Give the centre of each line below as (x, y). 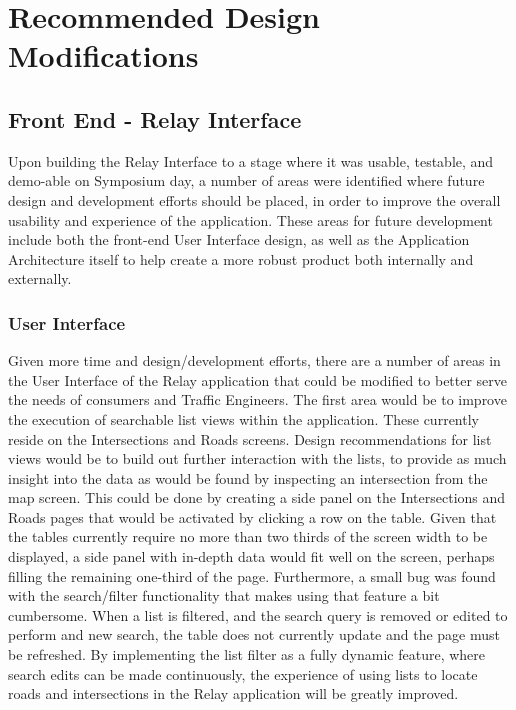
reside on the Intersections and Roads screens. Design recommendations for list (250, 438)
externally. (40, 278)
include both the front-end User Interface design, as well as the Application (239, 239)
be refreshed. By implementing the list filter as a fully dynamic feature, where (247, 654)
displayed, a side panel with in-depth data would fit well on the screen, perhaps (251, 556)
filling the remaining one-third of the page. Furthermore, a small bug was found (252, 575)
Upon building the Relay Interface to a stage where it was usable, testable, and (251, 160)
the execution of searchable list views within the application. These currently (243, 418)
